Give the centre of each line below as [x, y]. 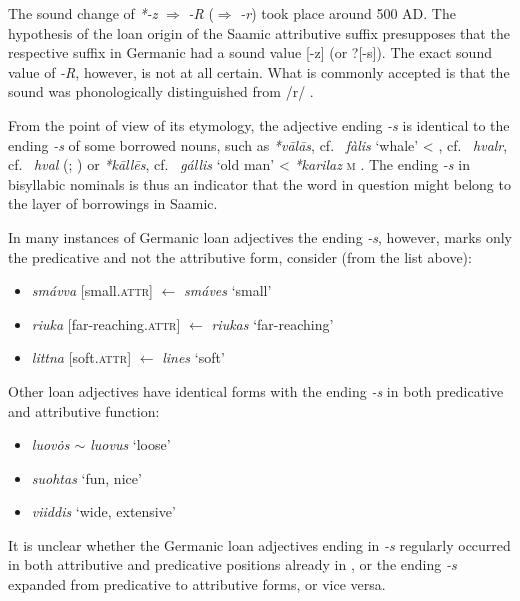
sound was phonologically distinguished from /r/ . [161, 91]
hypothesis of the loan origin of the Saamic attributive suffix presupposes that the [259, 32]
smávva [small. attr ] [92, 290]
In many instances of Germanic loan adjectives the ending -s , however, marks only [260, 236]
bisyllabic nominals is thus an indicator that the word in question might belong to [259, 183]
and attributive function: [84, 410]
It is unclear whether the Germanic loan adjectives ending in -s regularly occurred [259, 544]
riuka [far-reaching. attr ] [106, 323]
